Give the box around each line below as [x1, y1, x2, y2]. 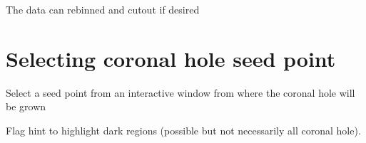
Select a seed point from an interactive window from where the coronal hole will [6, 85, 355, 100]
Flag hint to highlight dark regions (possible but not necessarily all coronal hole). [6, 122, 361, 137]
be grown [6, 99, 46, 114]
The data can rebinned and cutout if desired [6, 2, 200, 16]
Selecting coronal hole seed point [6, 43, 336, 73]
